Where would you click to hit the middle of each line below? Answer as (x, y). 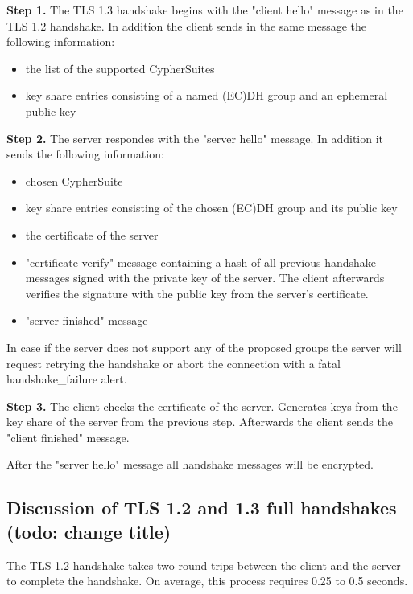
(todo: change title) (89, 531)
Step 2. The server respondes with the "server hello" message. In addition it (195, 138)
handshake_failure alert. (67, 379)
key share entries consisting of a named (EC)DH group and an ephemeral (206, 95)
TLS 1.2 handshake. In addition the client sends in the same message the (187, 25)
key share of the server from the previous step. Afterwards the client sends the (200, 422)
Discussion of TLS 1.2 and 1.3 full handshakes (202, 508)
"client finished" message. (68, 437)
